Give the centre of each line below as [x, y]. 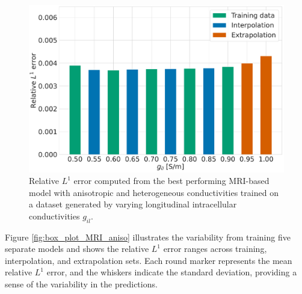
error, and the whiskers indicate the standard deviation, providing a [172, 272]
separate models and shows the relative [77, 249]
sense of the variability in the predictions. [81, 284]
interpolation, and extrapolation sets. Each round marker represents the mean [149, 260]
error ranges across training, [215, 249]
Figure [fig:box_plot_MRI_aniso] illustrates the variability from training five [148, 237]
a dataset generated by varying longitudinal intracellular [133, 204]
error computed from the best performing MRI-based [171, 181]
